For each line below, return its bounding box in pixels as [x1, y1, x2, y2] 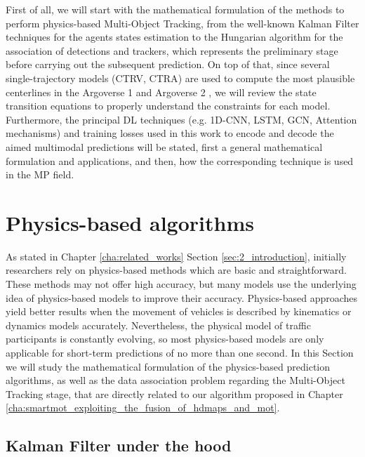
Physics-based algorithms [6, 208, 254, 237]
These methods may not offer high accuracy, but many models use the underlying [6, 277, 357, 291]
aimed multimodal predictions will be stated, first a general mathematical [6, 139, 323, 154]
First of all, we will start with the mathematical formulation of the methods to [6, 2, 345, 16]
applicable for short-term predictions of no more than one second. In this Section [6, 345, 354, 359]
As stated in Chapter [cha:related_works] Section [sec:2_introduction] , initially [6, 249, 347, 263]
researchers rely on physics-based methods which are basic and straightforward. [6, 263, 347, 277]
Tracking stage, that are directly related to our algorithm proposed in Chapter [6, 386, 343, 401]
